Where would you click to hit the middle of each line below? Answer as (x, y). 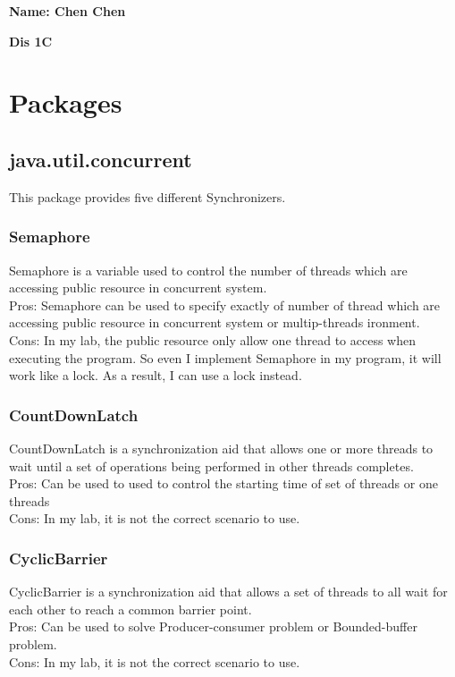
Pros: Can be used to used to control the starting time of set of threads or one (223, 483)
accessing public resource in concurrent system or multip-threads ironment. (215, 322)
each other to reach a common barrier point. (131, 609)
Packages (66, 102)
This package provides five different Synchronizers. (147, 196)
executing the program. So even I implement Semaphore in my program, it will (225, 357)
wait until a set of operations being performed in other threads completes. (211, 465)
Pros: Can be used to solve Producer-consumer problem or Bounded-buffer (213, 626)
